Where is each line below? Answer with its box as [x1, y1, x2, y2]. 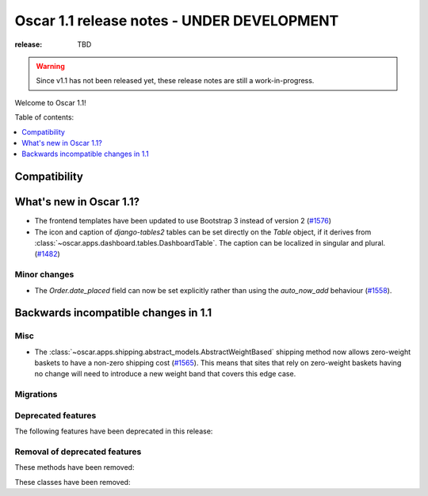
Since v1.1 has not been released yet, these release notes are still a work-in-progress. [36, 76, 315, 86]
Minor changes [14, 269, 75, 280]
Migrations [14, 389, 58, 400]
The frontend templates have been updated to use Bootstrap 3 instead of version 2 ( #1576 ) [34, 216, 332, 226]
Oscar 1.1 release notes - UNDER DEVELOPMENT [14, 12, 339, 29]
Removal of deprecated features [14, 446, 142, 457]
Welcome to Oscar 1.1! [14, 97, 86, 107]
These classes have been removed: [14, 477, 131, 486]
